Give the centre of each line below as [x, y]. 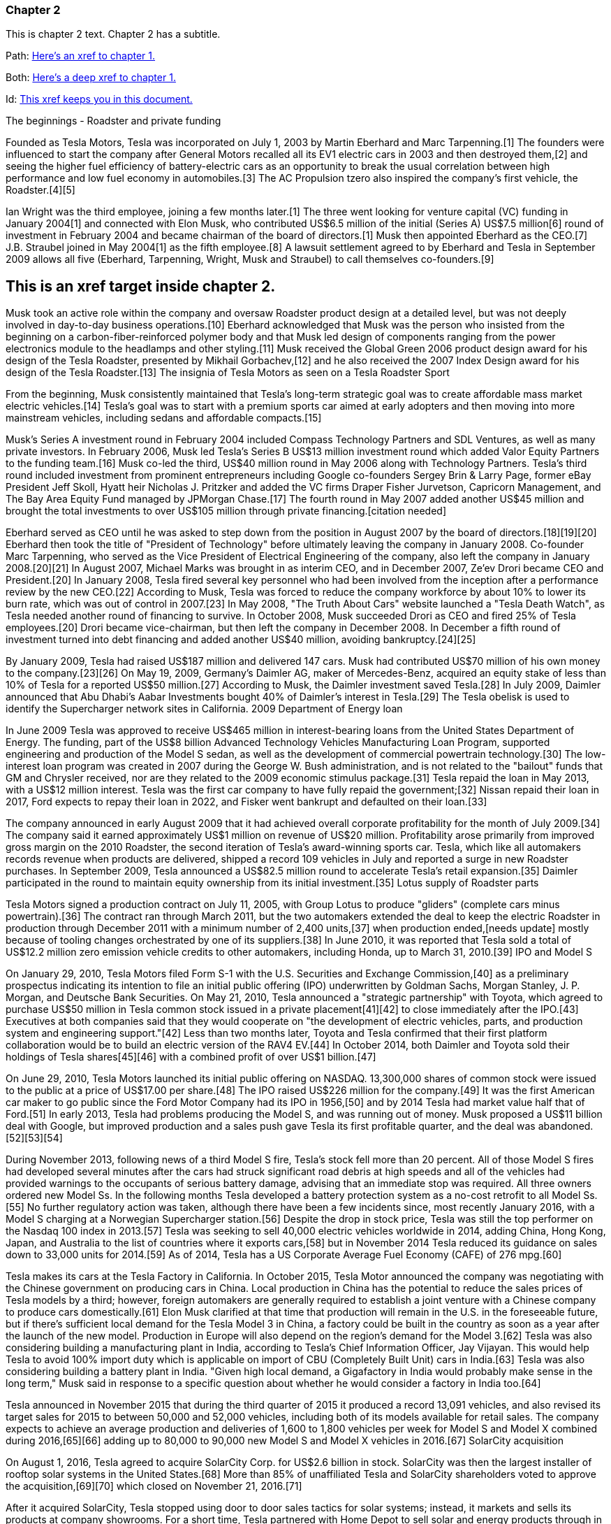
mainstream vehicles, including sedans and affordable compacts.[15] [164, 418]
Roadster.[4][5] [41, 190]
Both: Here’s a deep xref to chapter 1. [91, 78]
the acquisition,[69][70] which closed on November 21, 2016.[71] [154, 1486]
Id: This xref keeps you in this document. [99, 99]
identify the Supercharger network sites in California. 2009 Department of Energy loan [204, 709]
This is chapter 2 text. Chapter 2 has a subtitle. [113, 34]
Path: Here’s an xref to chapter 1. [81, 56]
